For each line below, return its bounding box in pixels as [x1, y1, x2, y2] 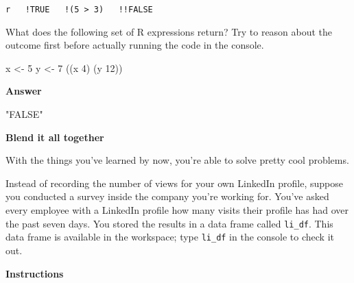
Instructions [5, 266, 64, 280]
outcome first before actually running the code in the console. [5, 38, 264, 52]
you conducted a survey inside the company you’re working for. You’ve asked [5, 189, 329, 204]
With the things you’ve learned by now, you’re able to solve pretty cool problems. [5, 153, 349, 167]
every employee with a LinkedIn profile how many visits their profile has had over [5, 203, 349, 217]
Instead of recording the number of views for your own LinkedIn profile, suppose [5, 175, 343, 190]
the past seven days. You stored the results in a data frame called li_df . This [5, 216, 333, 230]
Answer [5, 84, 42, 98]
